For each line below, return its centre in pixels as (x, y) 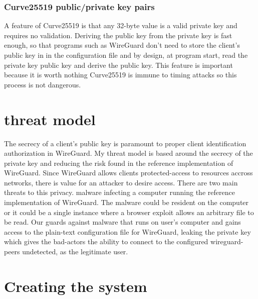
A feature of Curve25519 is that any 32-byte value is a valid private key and (121, 25)
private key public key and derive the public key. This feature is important (118, 65)
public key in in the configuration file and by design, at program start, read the (126, 55)
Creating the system (76, 286)
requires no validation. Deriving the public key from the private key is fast (118, 35)
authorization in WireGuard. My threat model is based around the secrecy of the (128, 153)
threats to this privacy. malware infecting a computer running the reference (119, 192)
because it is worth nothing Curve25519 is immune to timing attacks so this (120, 75)
